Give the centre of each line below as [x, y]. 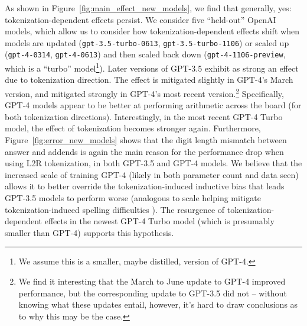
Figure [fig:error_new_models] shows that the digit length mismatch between [146, 139]
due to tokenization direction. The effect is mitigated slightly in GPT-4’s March [149, 80]
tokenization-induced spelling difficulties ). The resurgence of [115, 209]
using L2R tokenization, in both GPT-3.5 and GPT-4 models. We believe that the [153, 163]
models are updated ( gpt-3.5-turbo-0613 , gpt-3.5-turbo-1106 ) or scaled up [147, 42]
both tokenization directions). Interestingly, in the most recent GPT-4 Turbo [144, 116]
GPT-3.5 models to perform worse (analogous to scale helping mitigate [133, 197]
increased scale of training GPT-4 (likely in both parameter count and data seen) [152, 174]
